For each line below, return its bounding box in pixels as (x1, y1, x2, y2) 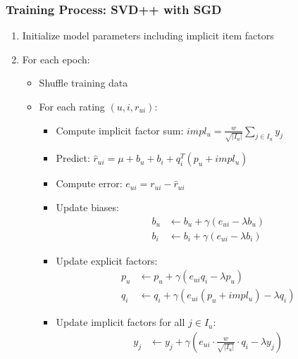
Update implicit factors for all (56, 315, 185, 329)
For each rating (39, 99, 105, 113)
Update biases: (56, 199, 119, 214)
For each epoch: (22, 51, 90, 66)
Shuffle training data (39, 75, 128, 90)
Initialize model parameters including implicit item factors (22, 28, 274, 43)
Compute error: (56, 176, 123, 191)
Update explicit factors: (56, 253, 158, 267)
